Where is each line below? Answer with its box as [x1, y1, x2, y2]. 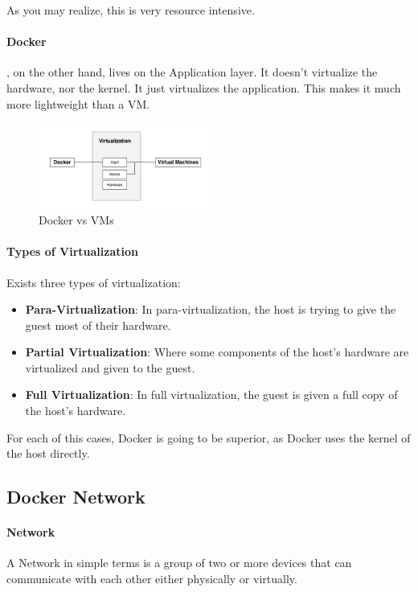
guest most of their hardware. [25, 316, 171, 333]
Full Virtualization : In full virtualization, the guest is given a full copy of [25, 386, 398, 403]
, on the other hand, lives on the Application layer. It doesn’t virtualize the [6, 64, 378, 80]
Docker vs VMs [39, 212, 114, 228]
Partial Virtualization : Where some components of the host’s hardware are [25, 343, 409, 360]
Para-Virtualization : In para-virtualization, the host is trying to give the [25, 301, 396, 318]
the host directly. [6, 445, 90, 462]
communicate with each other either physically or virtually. [6, 570, 297, 587]
